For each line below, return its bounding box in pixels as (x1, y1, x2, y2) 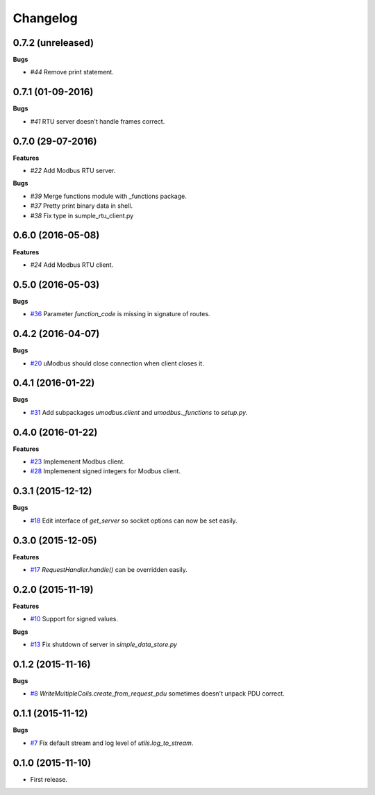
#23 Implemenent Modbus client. (30, 457, 125, 466)
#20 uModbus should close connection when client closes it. (30, 359, 204, 368)
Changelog (12, 10, 78, 26)
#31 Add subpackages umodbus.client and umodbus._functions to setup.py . (30, 408, 248, 416)
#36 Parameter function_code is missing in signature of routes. (30, 310, 210, 318)
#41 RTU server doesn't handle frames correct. (30, 117, 165, 125)
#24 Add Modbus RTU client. (30, 261, 114, 269)
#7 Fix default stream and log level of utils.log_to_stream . (30, 739, 194, 747)
